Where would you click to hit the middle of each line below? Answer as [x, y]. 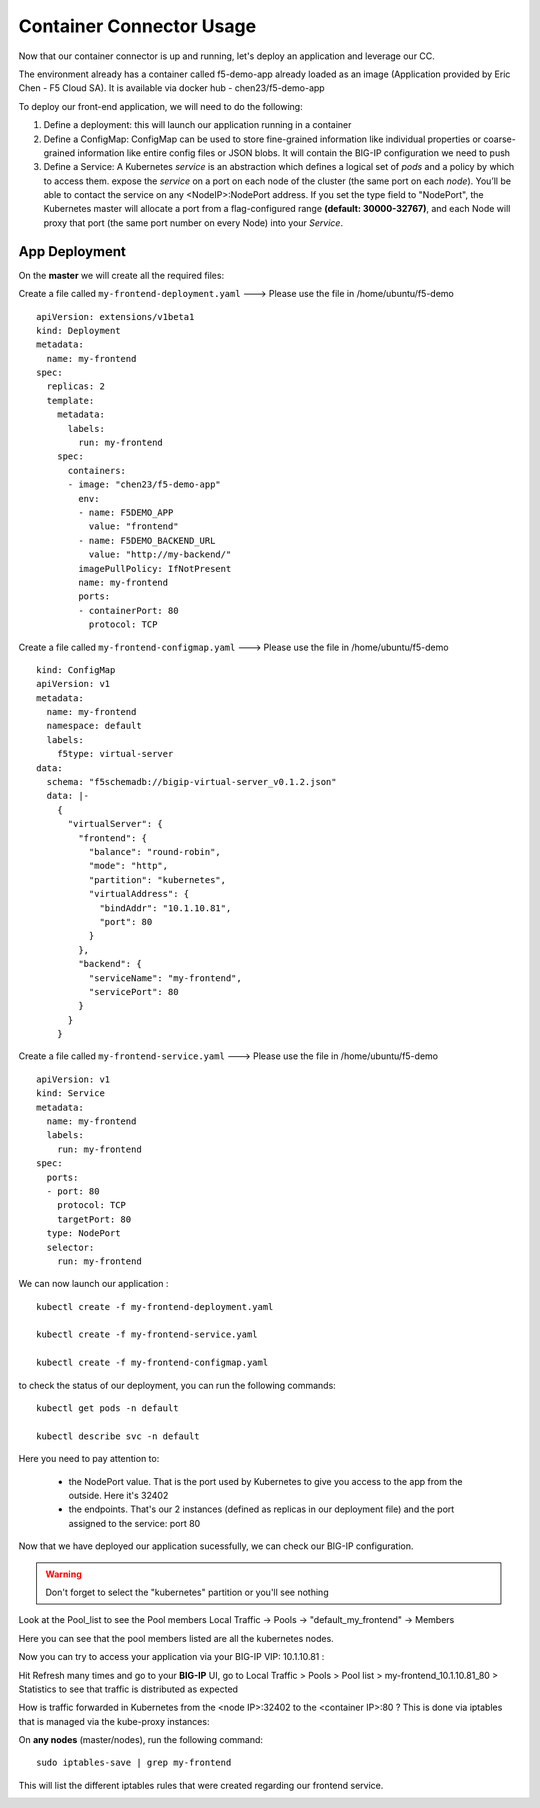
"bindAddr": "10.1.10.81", [165, 908]
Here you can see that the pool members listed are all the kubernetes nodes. [176, 1638]
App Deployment [72, 251]
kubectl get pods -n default [107, 1408]
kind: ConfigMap [76, 669]
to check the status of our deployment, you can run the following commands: [177, 1385]
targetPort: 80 [94, 1219]
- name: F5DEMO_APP [126, 512]
